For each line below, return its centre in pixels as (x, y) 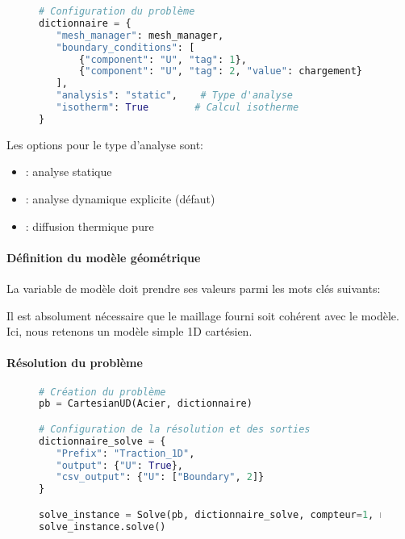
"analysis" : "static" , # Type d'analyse (175, 96)
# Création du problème (102, 392)
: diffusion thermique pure (90, 226)
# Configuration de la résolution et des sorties (175, 429)
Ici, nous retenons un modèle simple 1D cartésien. (129, 331)
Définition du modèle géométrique (104, 257)
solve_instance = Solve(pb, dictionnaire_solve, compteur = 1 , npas (221, 514)
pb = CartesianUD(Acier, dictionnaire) (146, 404)
